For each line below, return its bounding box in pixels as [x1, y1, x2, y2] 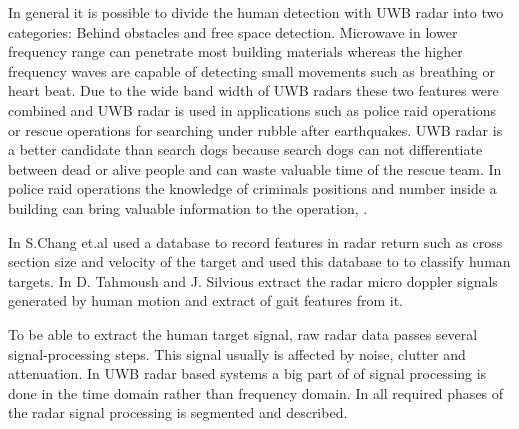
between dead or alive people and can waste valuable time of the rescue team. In [8, 158, 502, 179]
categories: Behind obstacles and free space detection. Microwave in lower [8, 21, 458, 42]
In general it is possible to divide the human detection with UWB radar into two [8, 2, 504, 22]
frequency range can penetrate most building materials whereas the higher [8, 41, 463, 62]
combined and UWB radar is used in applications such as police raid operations [8, 99, 497, 120]
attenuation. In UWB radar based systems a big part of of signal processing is [8, 363, 487, 384]
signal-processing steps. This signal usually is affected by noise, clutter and [8, 343, 466, 364]
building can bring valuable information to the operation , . [8, 197, 368, 218]
